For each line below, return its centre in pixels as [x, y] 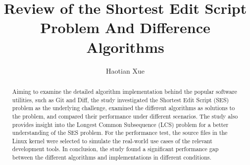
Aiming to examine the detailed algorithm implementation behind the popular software [125, 91]
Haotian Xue [125, 70]
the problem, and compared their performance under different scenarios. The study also [125, 116]
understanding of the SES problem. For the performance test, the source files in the [120, 133]
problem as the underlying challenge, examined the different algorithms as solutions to [124, 108]
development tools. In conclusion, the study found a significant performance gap [115, 149]
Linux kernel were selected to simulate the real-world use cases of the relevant [112, 141]
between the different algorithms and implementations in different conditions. [112, 157]
